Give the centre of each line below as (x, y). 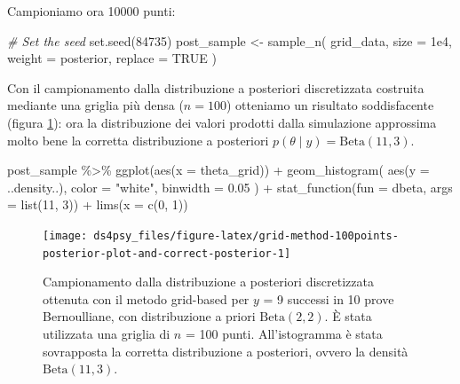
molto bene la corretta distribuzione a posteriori (138, 140)
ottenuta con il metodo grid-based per (146, 298)
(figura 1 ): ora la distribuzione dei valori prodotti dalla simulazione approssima (222, 122)
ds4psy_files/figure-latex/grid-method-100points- (246, 235)
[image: (65, 235)
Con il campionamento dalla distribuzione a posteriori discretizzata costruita (216, 87)
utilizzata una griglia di (107, 334)
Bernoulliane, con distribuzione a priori (149, 316)
